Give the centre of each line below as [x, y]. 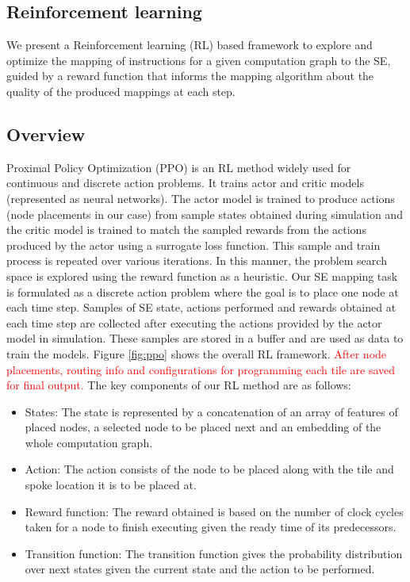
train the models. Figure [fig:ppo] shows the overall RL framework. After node [197, 353]
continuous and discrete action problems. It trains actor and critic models [185, 183]
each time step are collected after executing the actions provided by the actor [194, 322]
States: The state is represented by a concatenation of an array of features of [211, 411]
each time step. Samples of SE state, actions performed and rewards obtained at [201, 307]
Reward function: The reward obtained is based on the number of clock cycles [214, 511]
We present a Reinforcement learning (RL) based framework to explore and [190, 45]
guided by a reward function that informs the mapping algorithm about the [190, 76]
